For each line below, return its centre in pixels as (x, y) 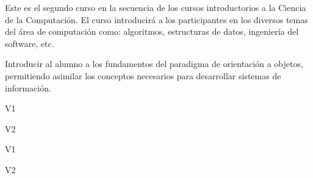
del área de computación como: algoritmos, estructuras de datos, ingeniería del (152, 31)
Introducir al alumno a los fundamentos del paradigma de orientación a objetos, (154, 64)
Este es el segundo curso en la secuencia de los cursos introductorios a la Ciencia (156, 7)
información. (28, 87)
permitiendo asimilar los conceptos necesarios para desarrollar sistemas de (143, 75)
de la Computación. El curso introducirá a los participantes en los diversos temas (156, 19)
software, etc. (30, 43)
